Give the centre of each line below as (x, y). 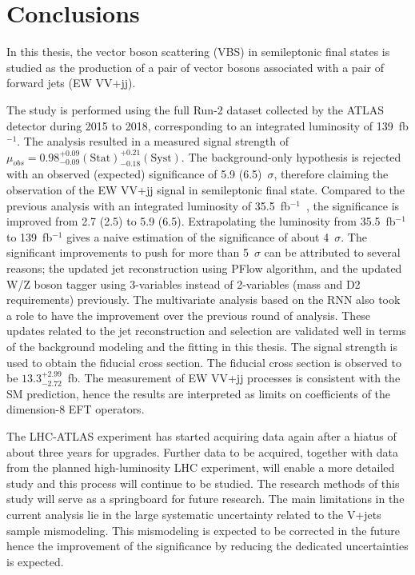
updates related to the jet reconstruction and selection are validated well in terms (206, 331)
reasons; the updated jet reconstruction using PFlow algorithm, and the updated (204, 268)
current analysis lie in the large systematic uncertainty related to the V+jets (194, 514)
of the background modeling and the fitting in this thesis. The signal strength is (202, 347)
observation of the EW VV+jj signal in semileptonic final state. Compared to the (206, 190)
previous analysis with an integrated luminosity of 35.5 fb (148, 205)
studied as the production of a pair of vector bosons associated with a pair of (195, 67)
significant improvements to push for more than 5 (128, 252)
